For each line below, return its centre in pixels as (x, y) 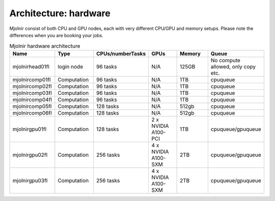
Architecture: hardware (60, 13)
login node (71, 66)
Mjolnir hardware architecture (45, 46)
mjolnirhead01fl (31, 66)
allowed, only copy (233, 66)
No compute (225, 60)
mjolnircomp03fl (32, 93)
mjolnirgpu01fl (30, 129)
